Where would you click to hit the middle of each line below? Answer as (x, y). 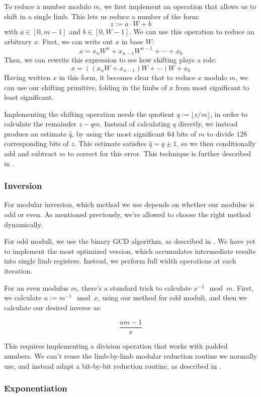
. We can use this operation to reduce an (192, 31)
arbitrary (18, 41)
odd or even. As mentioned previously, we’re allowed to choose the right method (127, 214)
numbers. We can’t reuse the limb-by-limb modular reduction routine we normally (130, 356)
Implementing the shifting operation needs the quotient (89, 114)
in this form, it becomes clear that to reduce (127, 77)
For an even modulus (36, 287)
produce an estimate (35, 133)
